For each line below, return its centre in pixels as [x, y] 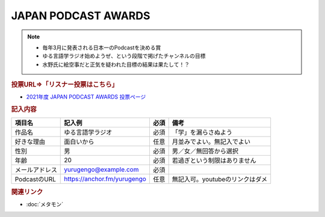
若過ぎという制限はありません [214, 160]
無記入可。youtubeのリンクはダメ [220, 179]
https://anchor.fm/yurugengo [105, 179]
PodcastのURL [36, 179]
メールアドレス [36, 170]
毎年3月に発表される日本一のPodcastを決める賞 [102, 47]
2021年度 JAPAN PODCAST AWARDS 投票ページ [86, 97]
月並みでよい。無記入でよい [211, 142]
